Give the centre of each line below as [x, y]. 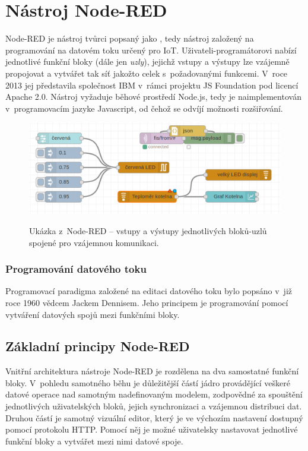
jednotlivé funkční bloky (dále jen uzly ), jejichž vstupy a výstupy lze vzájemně [147, 61]
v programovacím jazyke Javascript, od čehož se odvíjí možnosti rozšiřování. [144, 108]
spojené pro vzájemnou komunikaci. [94, 242]
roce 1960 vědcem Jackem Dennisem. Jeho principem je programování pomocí [147, 302]
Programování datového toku [76, 269]
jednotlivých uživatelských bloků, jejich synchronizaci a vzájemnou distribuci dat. [154, 406]
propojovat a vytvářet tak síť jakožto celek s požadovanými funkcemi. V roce [147, 73]
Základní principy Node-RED [98, 346]
